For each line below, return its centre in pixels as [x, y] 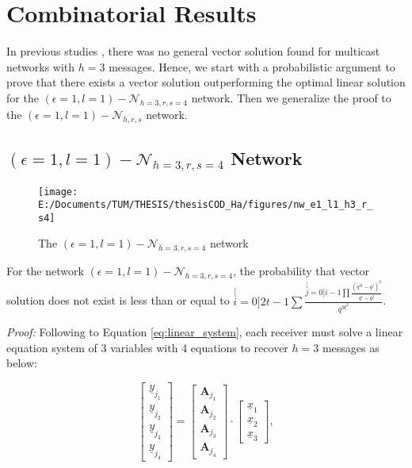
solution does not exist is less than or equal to [118, 300]
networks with [41, 66]
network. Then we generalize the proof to [291, 97]
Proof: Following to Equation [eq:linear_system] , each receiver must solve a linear [205, 331]
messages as [351, 347]
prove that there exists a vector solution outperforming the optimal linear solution [206, 82]
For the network [45, 271]
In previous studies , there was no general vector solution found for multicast [193, 51]
